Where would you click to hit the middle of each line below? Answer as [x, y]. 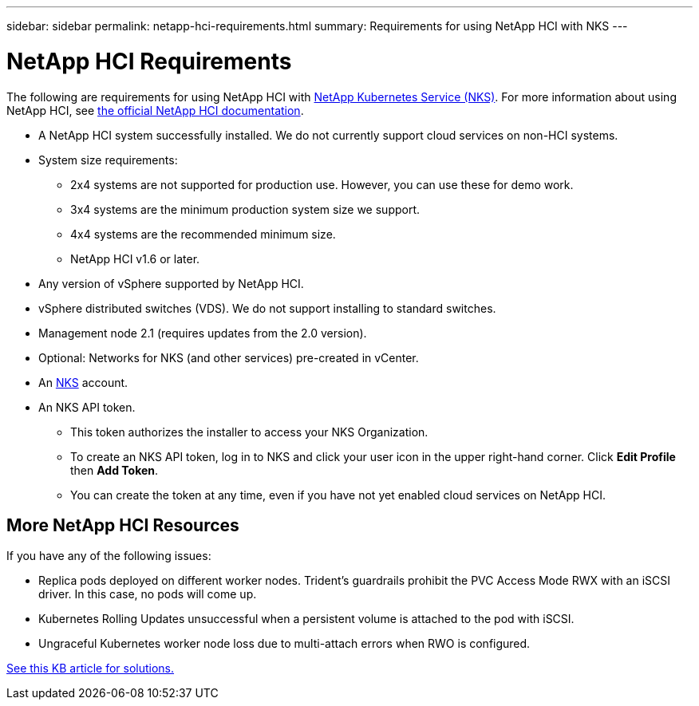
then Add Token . [115, 470]
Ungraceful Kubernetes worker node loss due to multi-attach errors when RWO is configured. [284, 644]
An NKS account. [83, 382]
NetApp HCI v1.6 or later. [135, 258]
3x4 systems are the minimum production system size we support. [245, 209]
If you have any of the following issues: [109, 556]
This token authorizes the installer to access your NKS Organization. [249, 432]
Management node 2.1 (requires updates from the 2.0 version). [203, 333]
